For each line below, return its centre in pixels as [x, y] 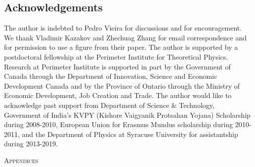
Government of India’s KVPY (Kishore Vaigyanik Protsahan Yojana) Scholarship [127, 115]
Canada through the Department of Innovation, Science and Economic [111, 76]
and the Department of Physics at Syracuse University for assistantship [130, 134]
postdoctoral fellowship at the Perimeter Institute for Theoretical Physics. [116, 56]
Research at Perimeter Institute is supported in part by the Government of [117, 66]
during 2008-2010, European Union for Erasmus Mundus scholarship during [119, 124]
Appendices [21, 160]
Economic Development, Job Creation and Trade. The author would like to [118, 95]
